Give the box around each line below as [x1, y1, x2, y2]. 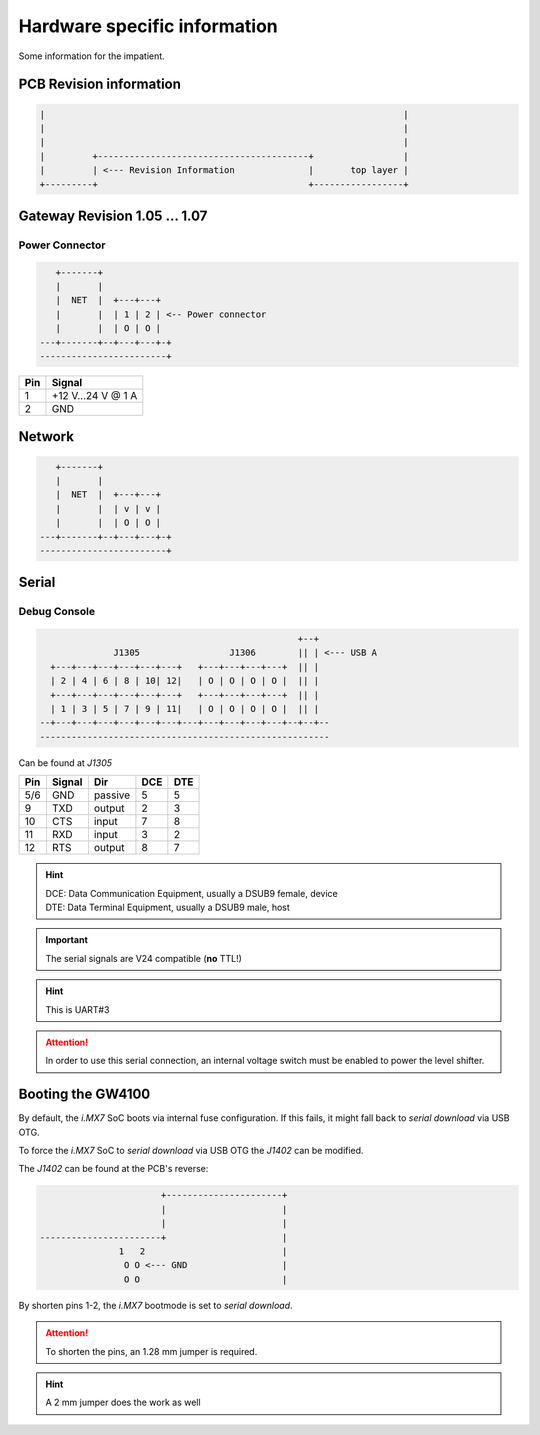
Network [18, 428, 75, 445]
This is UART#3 [45, 1003, 110, 1015]
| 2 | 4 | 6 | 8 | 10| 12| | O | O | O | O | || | [50, 675, 320, 687]
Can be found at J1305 [18, 756, 113, 769]
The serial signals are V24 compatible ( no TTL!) [45, 952, 242, 964]
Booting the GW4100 [18, 1086, 151, 1103]
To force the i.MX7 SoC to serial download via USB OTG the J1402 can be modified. [18, 1145, 364, 1157]
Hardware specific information [18, 15, 279, 37]
